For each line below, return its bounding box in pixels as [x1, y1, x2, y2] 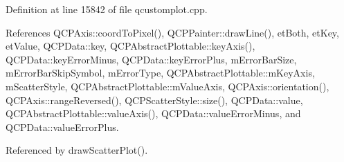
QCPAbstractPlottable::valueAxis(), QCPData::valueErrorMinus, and [6, 106, 301, 121]
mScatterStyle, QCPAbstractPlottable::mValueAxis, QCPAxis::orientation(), [6, 79, 329, 93]
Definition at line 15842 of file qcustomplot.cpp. [6, 2, 208, 16]
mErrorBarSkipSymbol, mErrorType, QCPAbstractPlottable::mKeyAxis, [6, 65, 315, 80]
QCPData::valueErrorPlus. [6, 119, 119, 134]
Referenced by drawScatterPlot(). [6, 143, 148, 157]
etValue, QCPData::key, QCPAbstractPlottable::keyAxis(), [6, 39, 255, 53]
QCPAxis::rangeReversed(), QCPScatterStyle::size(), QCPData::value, [6, 92, 303, 107]
